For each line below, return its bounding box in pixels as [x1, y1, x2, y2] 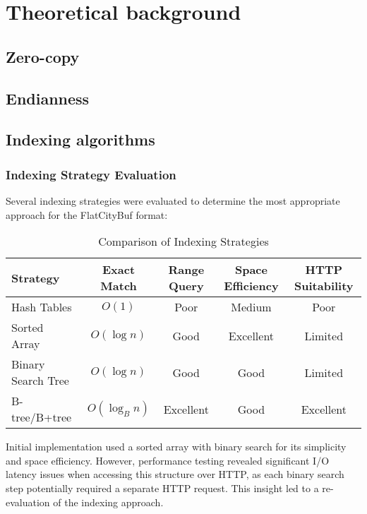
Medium [231, 299, 272, 316]
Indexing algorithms [6, 128, 155, 150]
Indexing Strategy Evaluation [6, 165, 176, 183]
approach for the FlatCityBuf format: [6, 207, 168, 222]
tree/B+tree [11, 409, 72, 426]
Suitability [294, 277, 354, 294]
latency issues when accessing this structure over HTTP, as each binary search [6, 467, 344, 482]
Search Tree [11, 372, 69, 389]
